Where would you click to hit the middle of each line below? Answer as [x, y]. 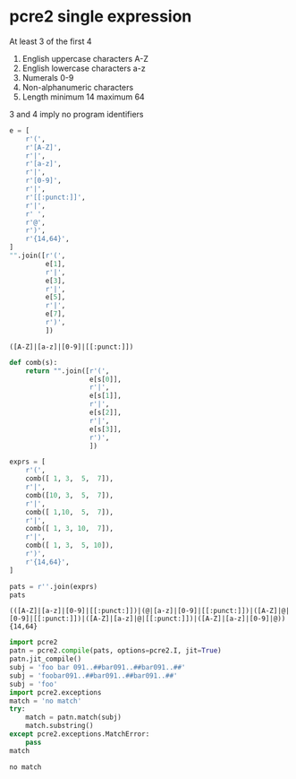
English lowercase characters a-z [84, 68]
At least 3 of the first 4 [51, 41]
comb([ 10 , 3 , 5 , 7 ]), [70, 495]
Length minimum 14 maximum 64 [83, 97]
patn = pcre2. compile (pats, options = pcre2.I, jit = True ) [115, 651]
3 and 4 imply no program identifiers [76, 114]
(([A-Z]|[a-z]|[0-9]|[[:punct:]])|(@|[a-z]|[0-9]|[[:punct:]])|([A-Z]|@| [150, 611]
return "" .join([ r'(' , [68, 371]
